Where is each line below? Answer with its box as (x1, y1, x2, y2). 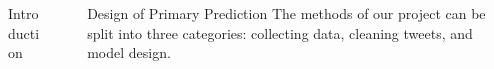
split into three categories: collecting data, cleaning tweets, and (87, 22, 473, 43)
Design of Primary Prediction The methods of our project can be (87, 3, 486, 23)
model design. (87, 42, 171, 63)
